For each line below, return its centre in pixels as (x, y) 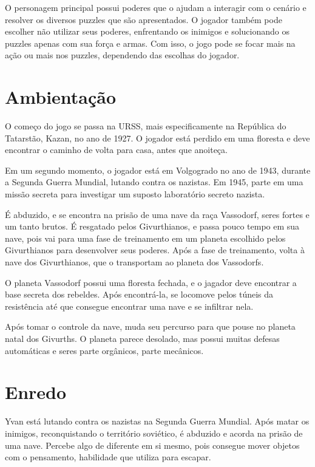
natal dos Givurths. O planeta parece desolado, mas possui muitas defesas (142, 338)
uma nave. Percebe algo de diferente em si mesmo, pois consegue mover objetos (152, 445)
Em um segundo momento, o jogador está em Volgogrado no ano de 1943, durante (158, 170)
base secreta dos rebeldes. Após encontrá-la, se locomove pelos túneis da (139, 294)
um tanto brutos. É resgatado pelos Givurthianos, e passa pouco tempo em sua (152, 226)
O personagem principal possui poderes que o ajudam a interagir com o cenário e (156, 7)
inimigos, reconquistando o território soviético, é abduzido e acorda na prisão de (154, 433)
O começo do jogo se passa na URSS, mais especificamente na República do (146, 126)
